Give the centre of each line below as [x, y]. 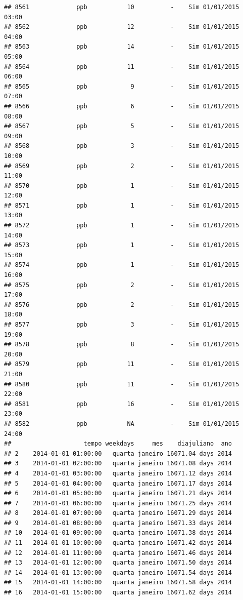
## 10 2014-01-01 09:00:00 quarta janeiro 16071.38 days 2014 [118, 533]
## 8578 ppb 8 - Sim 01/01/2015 [122, 345]
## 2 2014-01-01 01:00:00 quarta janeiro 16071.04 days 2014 [118, 453]
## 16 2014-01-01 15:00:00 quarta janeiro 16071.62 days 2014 [118, 593]
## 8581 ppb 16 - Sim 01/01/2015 [122, 404]
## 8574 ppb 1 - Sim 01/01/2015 [122, 265]
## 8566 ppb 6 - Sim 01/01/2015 [122, 106]
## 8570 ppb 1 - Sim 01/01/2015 [122, 186]
